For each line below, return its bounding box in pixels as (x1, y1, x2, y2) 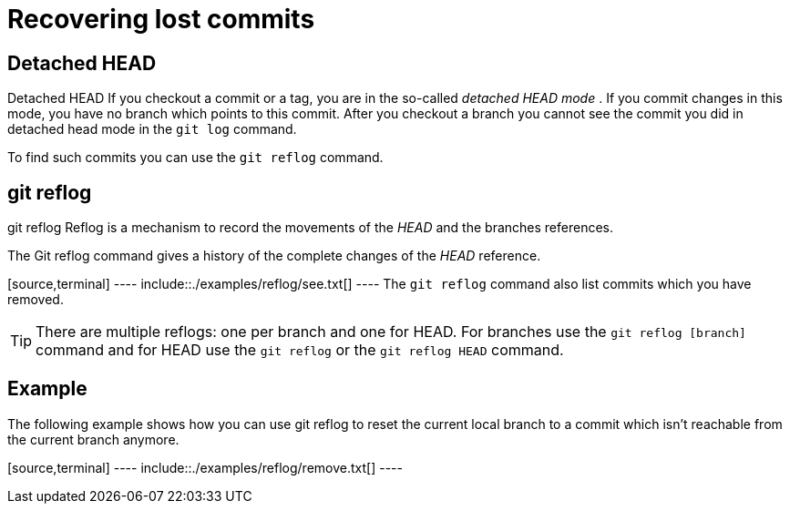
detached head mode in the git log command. (7, 121, 297, 138)
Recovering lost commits (7, 4, 315, 35)
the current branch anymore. (7, 431, 180, 447)
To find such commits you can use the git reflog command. (7, 149, 384, 166)
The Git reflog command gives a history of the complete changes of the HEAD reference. (7, 248, 541, 264)
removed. (7, 291, 64, 308)
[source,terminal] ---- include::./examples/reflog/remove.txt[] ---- (7, 459, 403, 475)
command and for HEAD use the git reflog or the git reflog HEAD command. (36, 341, 564, 360)
